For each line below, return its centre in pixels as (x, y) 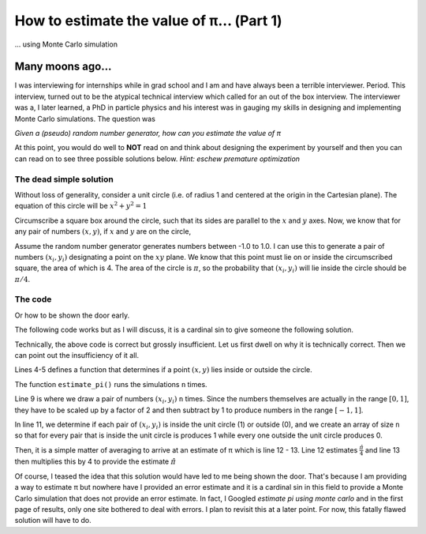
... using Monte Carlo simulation (66, 44)
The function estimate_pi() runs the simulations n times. (111, 384)
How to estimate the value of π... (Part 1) (149, 21)
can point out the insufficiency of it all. (77, 355)
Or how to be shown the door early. (72, 315)
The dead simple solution (64, 179)
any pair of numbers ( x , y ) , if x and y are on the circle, (103, 231)
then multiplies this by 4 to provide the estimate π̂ (95, 461)
